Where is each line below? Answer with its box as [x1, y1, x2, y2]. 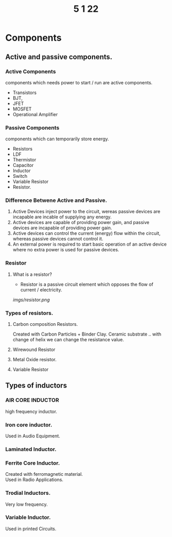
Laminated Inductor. [5, 446, 57, 453]
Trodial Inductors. [5, 489, 51, 496]
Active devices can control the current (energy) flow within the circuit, [12, 230, 161, 236]
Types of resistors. [5, 309, 54, 317]
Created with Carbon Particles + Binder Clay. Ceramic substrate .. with [12, 331, 162, 337]
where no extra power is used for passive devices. [12, 247, 119, 253]
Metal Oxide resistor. [12, 357, 57, 363]
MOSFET [12, 106, 32, 112]
